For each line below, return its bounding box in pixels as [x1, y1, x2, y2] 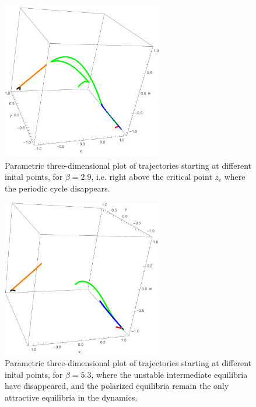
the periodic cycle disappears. [5, 182, 110, 194]
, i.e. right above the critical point [91, 171, 212, 183]
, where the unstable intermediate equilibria [91, 368, 248, 380]
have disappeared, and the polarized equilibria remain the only [5, 380, 229, 392]
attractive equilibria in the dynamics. [5, 391, 138, 403]
